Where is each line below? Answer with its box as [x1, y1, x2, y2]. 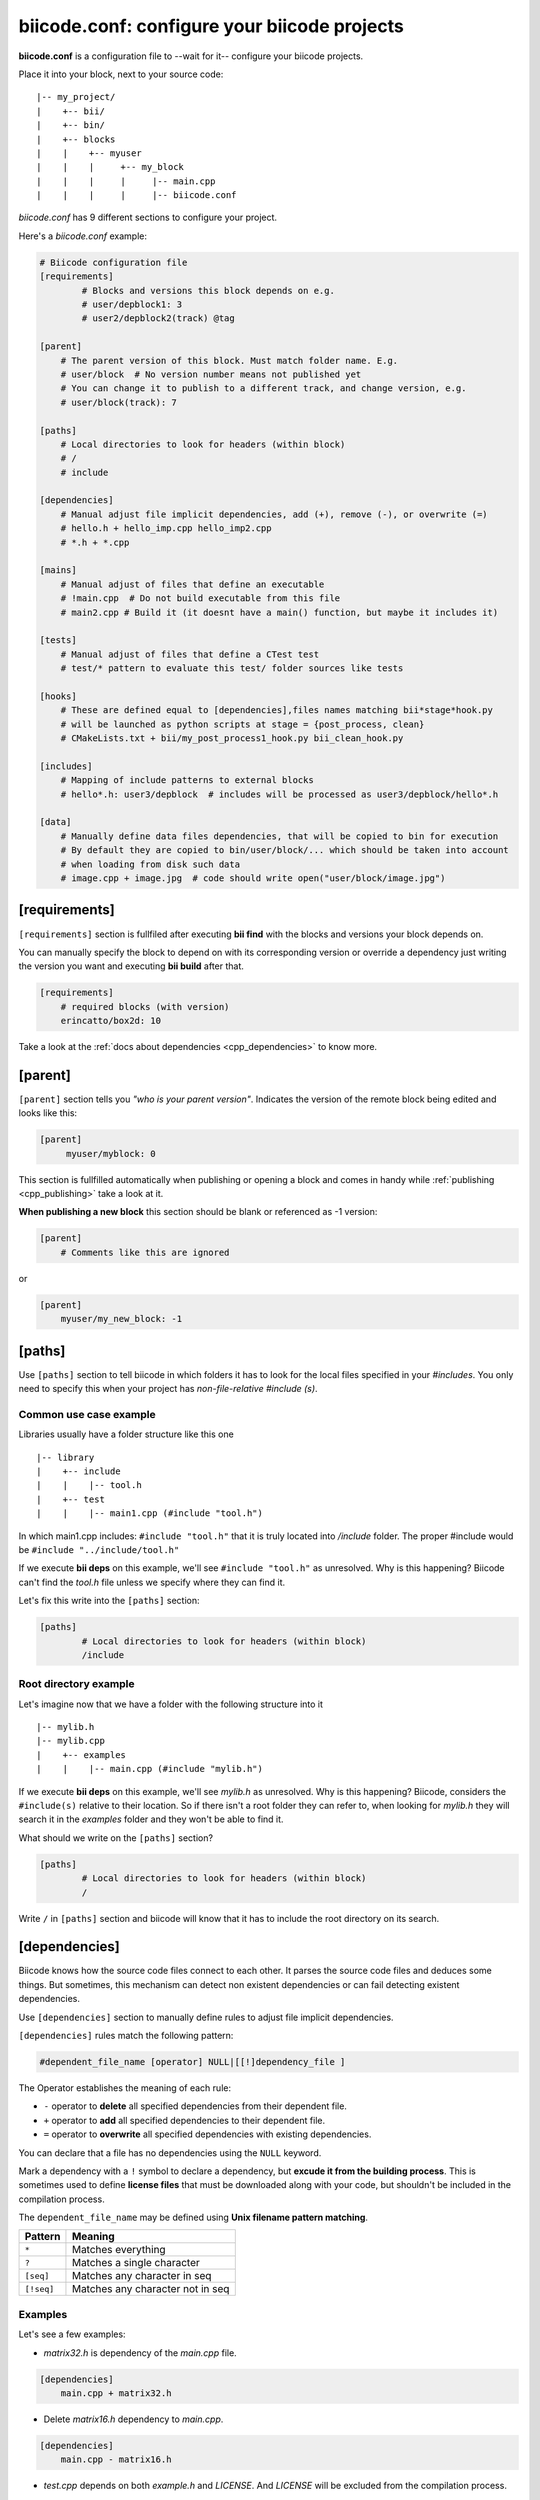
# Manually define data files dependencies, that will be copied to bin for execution [60, 830, 499, 842]
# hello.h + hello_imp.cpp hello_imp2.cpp [60, 523, 272, 534]
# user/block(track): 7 [60, 396, 177, 408]
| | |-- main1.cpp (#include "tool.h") [36, 1508, 264, 1519]
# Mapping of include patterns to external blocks [60, 775, 314, 786]
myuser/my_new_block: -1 [60, 1313, 183, 1325]
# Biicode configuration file [39, 256, 188, 268]
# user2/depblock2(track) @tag [81, 313, 235, 324]
